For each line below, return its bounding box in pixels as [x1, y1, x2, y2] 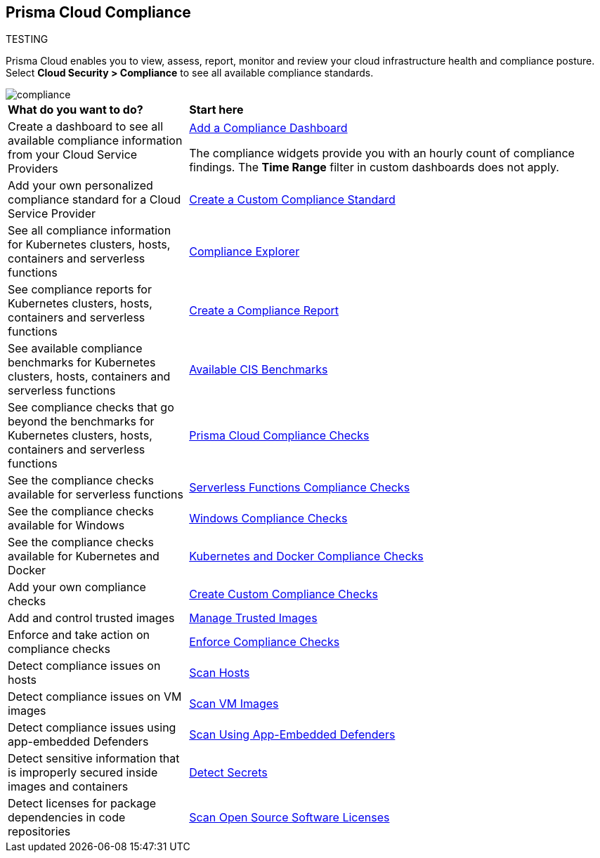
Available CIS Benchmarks [189, 362, 328, 377]
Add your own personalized [8, 178, 153, 193]
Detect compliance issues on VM [8, 689, 182, 704]
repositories [8, 824, 71, 839]
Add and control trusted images [8, 611, 175, 626]
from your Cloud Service [8, 147, 138, 162]
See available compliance [8, 341, 143, 356]
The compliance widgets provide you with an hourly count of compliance [189, 146, 575, 161]
